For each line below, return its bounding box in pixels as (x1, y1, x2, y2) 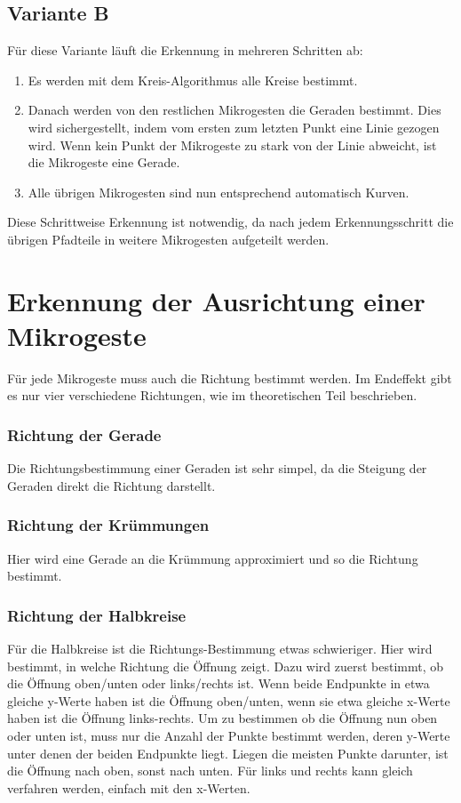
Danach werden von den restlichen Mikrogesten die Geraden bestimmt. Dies (28, 100, 441, 119)
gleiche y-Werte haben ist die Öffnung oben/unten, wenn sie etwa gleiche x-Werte (7, 691, 450, 710)
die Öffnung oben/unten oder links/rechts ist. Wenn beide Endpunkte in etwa (7, 674, 430, 693)
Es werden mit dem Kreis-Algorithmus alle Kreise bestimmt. (28, 70, 358, 89)
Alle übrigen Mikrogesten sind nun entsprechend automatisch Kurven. (28, 182, 409, 201)
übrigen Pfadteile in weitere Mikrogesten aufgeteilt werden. (7, 229, 330, 248)
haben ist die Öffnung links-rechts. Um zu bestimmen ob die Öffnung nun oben (7, 709, 438, 727)
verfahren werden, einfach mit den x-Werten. (7, 778, 250, 797)
